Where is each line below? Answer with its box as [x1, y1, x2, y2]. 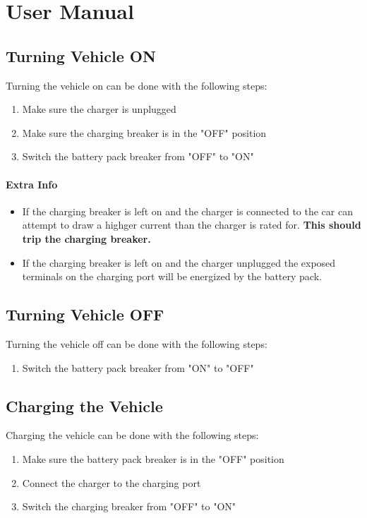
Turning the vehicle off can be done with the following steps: [6, 336, 267, 351]
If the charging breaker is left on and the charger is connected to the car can [22, 203, 353, 218]
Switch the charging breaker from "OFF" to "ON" [22, 499, 236, 514]
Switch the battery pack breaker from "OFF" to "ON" [22, 149, 254, 164]
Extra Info [6, 176, 58, 191]
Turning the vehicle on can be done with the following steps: [6, 78, 267, 92]
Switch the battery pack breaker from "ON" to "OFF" [22, 360, 254, 375]
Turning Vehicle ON [6, 44, 156, 66]
